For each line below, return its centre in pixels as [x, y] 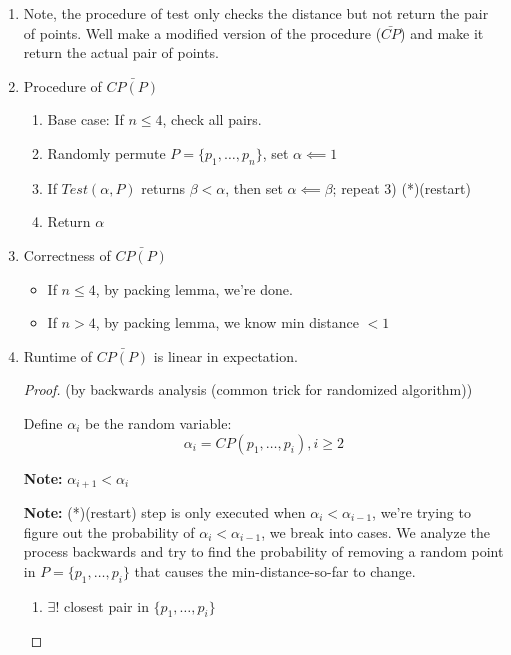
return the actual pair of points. [121, 52]
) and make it [442, 32]
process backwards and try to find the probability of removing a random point [263, 551]
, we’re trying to [421, 511]
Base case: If [85, 119]
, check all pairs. [212, 119]
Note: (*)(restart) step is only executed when [164, 511]
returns [163, 187]
